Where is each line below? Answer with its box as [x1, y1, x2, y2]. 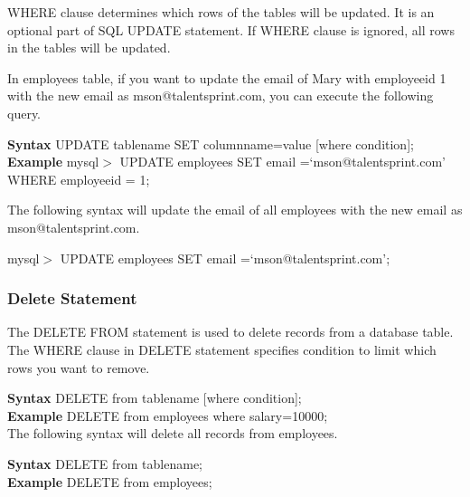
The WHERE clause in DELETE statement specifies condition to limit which [7, 339, 437, 358]
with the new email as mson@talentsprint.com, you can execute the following [7, 86, 434, 105]
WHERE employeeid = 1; [7, 169, 150, 188]
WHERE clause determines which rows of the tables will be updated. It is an [7, 3, 435, 21]
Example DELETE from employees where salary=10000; [7, 406, 328, 425]
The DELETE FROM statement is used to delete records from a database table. [7, 322, 454, 341]
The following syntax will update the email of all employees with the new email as [7, 200, 463, 219]
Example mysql [7, 152, 99, 171]
